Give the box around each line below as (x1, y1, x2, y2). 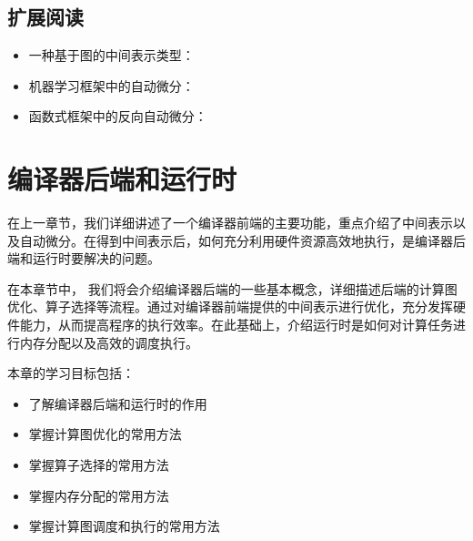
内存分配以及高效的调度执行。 (19, 332, 198, 352)
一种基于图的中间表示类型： (28, 46, 195, 65)
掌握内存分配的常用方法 (28, 485, 169, 505)
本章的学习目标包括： (7, 363, 135, 383)
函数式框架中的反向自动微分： (28, 107, 207, 126)
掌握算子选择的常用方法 (28, 455, 169, 475)
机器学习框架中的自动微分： (28, 76, 195, 95)
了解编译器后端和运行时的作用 (28, 393, 207, 413)
